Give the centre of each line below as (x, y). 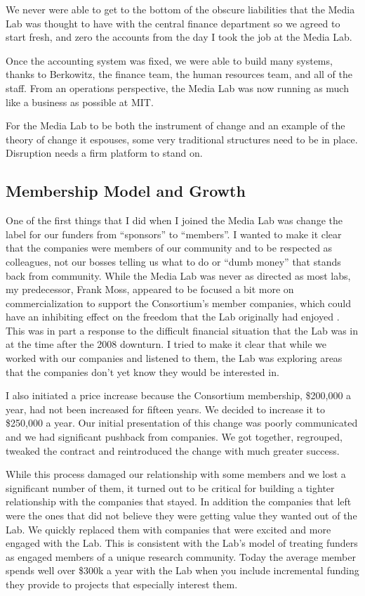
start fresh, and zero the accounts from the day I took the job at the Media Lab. (179, 37)
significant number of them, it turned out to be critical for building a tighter (170, 487)
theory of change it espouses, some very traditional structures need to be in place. (182, 139)
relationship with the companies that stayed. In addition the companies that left (179, 501)
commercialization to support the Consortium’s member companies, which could (178, 303)
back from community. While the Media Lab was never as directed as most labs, (178, 275)
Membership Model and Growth (126, 191)
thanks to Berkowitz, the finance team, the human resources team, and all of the (179, 74)
